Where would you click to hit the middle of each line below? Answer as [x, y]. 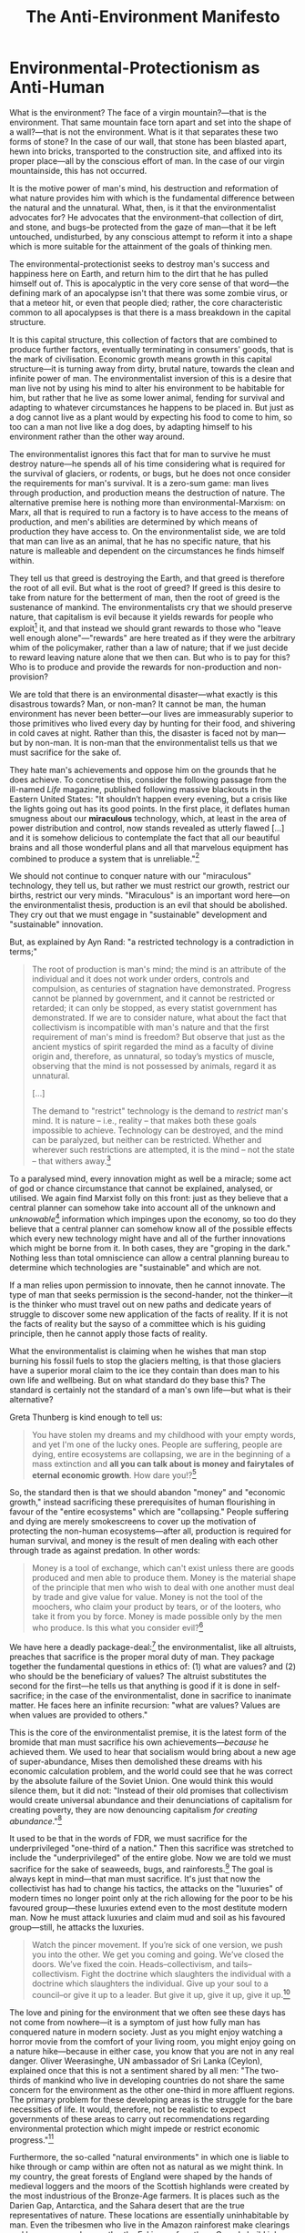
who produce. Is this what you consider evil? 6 [117, 1627]
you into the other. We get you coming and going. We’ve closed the [158, 1954]
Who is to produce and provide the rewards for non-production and [136, 667]
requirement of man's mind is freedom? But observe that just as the [158, 1037]
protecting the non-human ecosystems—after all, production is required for [150, 1531]
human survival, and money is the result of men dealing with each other [144, 1541]
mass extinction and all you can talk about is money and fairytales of [163, 1463]
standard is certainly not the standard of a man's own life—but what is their [150, 1390]
